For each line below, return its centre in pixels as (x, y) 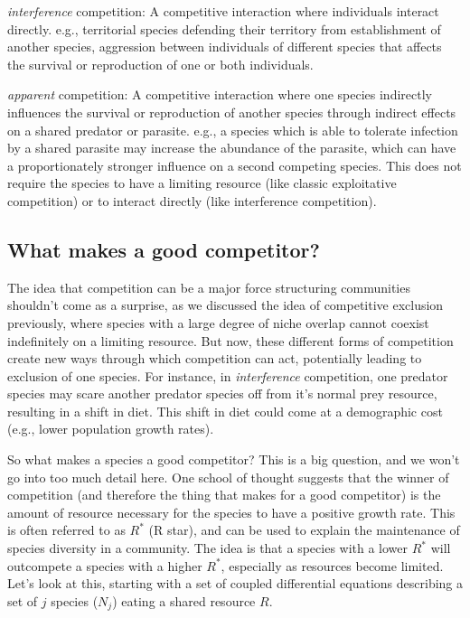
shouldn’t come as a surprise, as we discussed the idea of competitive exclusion (226, 305)
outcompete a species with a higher (105, 565)
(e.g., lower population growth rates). (111, 429)
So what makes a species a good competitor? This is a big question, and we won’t (234, 459)
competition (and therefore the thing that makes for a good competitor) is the (224, 495)
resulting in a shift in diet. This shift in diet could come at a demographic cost (225, 411)
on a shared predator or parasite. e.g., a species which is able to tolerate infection (233, 130)
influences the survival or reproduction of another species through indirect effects (232, 112)
